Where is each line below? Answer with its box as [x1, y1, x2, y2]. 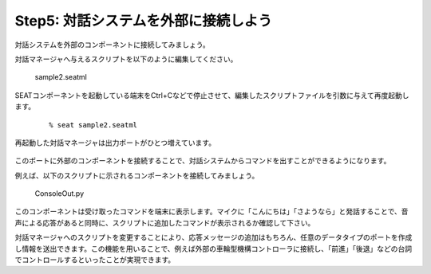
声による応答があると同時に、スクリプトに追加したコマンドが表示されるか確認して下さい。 [14, 217, 315, 227]
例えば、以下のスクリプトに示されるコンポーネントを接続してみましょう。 [14, 170, 259, 180]
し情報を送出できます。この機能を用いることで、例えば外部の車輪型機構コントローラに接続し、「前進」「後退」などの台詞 [14, 244, 413, 253]
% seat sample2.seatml [49, 120, 138, 129]
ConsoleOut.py [34, 189, 84, 198]
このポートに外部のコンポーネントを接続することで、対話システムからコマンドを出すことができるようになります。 [14, 156, 391, 166]
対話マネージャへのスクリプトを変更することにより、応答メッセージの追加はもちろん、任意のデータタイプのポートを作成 [14, 233, 413, 242]
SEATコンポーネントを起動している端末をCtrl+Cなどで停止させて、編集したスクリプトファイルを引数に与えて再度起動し [14, 90, 409, 100]
